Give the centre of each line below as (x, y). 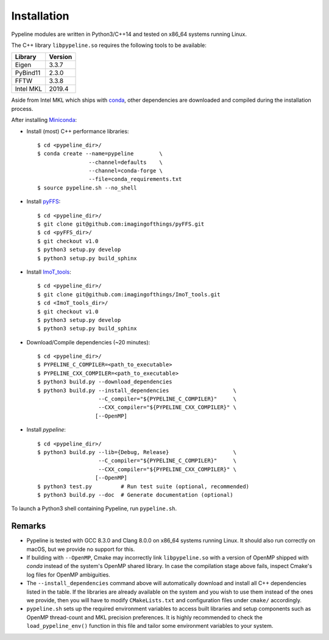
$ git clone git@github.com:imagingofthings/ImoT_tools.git (129, 294)
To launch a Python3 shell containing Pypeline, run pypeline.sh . (94, 508)
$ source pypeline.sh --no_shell (87, 188)
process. (22, 108)
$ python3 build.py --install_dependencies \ (137, 390)
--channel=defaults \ (126, 162)
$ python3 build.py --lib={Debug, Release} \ (137, 452)
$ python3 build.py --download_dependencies (105, 382)
